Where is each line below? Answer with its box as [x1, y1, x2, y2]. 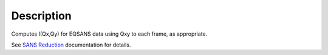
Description [11, 9, 72, 22]
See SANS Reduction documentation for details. [11, 41, 131, 48]
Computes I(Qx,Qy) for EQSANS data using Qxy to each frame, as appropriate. [11, 30, 208, 37]
